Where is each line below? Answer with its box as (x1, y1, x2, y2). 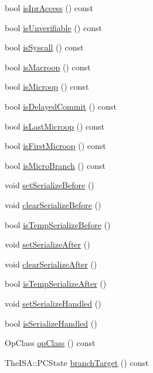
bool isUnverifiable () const (5, 21, 102, 33)
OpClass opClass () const (5, 337, 96, 349)
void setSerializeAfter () (5, 238, 90, 250)
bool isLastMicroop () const (5, 120, 105, 132)
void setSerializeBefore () (5, 179, 94, 191)
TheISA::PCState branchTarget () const (5, 356, 149, 368)
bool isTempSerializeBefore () (5, 218, 111, 230)
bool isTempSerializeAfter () (5, 277, 107, 290)
